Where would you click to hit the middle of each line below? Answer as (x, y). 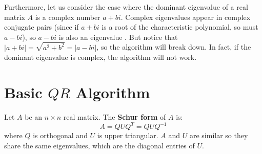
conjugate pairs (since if (42, 27)
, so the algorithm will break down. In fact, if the (174, 47)
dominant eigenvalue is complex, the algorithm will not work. (100, 57)
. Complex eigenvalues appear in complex (186, 17)
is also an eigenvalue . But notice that (118, 37)
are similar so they (219, 135)
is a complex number (68, 17)
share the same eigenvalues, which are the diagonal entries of (99, 145)
